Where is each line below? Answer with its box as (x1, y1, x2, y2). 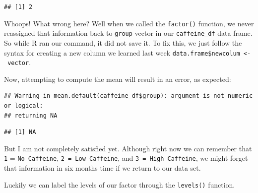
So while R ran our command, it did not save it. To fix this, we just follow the (4, 37, 242, 48)
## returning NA (4, 112, 58, 119)
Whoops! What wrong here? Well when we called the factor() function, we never (4, 18, 254, 28)
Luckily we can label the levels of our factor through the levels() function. (4, 179, 235, 190)
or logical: (4, 102, 43, 109)
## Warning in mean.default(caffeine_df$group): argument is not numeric (4, 92, 253, 100)
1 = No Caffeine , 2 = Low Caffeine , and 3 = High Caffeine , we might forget (4, 153, 248, 163)
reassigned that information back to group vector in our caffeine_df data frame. (4, 28, 253, 38)
